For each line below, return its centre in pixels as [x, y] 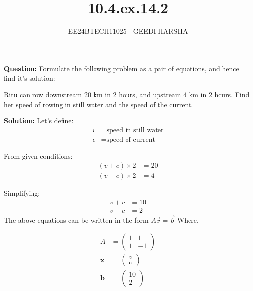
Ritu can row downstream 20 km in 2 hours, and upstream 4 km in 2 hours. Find [127, 94]
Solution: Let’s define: [39, 121]
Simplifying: [22, 193]
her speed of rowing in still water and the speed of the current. [99, 104]
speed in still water [135, 130]
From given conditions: [38, 156]
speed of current [131, 139]
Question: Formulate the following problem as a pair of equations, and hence [122, 68]
